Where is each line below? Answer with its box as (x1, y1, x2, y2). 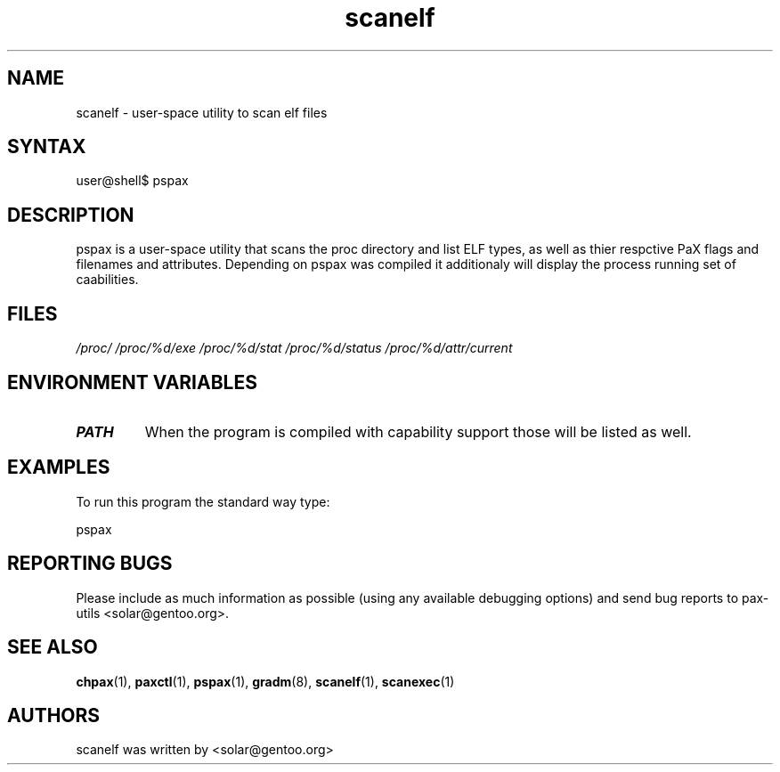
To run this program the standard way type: (76, 493, 330, 509)
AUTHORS (7, 703, 101, 727)
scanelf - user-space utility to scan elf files (76, 104, 328, 120)
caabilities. (76, 272, 139, 288)
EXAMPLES (7, 456, 110, 479)
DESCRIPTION (7, 203, 134, 226)
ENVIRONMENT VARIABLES (7, 370, 257, 394)
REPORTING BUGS (7, 552, 173, 575)
